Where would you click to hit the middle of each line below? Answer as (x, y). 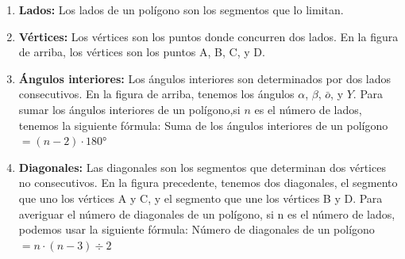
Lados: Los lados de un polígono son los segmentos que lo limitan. (181, 10)
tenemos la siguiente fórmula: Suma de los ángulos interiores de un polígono (203, 125)
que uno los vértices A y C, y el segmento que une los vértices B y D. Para (201, 198)
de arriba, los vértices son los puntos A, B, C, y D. (142, 52)
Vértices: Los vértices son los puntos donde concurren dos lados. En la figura (208, 36)
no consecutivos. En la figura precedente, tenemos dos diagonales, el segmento (208, 183)
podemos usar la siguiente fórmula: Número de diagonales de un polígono (197, 229)
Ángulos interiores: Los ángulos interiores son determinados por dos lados (205, 78)
